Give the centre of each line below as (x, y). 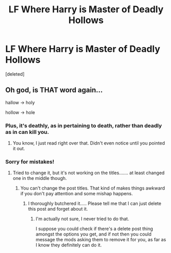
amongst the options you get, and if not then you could (94, 234)
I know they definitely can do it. (69, 245)
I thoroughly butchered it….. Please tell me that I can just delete (94, 203)
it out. (19, 149)
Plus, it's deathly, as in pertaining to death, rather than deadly (84, 125)
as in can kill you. (27, 132)
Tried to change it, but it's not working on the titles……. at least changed (89, 173)
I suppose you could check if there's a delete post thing (94, 229)
